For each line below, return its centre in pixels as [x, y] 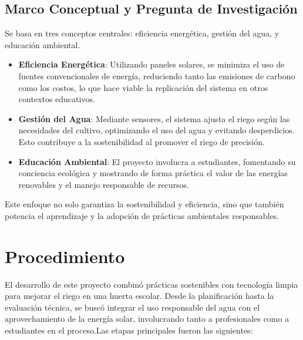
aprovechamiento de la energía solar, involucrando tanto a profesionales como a [147, 319]
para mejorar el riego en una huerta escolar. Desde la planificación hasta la [139, 296]
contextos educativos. [57, 99]
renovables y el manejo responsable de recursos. [104, 184]
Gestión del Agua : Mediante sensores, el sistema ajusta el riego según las [154, 118]
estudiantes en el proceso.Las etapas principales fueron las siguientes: [129, 330]
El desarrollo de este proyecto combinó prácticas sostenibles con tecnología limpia [151, 284]
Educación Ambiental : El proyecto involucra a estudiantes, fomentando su [157, 161]
